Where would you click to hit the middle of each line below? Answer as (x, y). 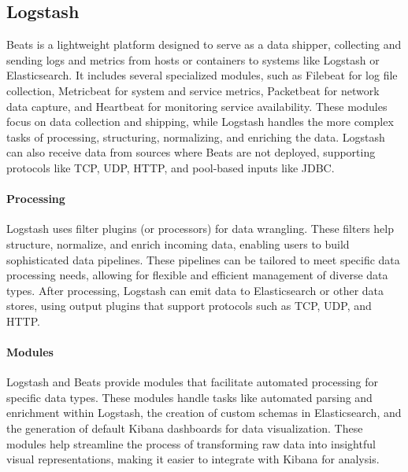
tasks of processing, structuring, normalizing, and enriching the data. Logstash (196, 136)
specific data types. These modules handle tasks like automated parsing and (189, 397)
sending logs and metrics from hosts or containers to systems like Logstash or (193, 59)
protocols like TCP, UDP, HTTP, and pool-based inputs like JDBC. (171, 167)
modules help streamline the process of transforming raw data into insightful (191, 443)
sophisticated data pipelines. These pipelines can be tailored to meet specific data (203, 259)
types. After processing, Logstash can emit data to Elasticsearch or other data (195, 290)
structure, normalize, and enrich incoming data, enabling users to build (178, 243)
